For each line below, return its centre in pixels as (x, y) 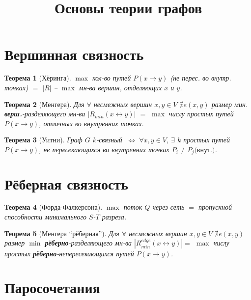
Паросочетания (52, 287)
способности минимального (45, 217)
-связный (109, 140)
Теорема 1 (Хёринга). (38, 78)
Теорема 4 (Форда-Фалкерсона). (54, 207)
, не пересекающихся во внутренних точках (104, 149)
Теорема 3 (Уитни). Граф (43, 140)
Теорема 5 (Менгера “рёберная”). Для (62, 233)
